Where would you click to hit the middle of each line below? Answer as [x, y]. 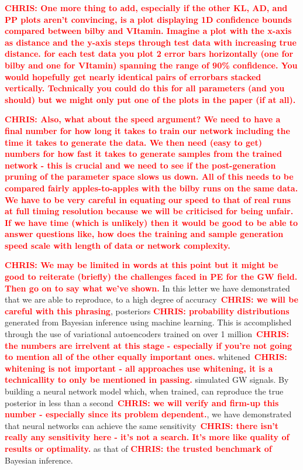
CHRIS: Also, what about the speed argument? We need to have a [143, 119]
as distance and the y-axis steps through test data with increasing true [151, 42]
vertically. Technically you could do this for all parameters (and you [145, 88]
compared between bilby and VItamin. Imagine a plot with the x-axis [148, 31]
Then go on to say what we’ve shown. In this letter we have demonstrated [147, 288]
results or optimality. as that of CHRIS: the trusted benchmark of [138, 448]
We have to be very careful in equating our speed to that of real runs [148, 199]
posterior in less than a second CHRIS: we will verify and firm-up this [142, 402]
